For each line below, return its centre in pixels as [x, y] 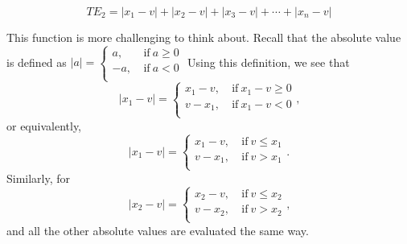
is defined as [37, 62]
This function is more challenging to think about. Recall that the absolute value [204, 37]
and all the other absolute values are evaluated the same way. [158, 230]
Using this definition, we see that [268, 62]
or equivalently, [44, 125]
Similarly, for [39, 178]
